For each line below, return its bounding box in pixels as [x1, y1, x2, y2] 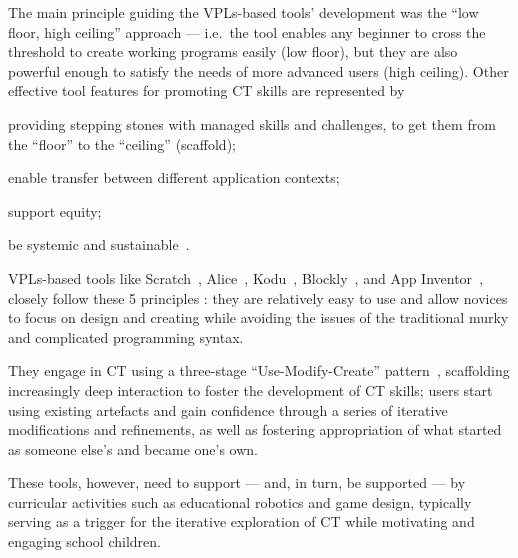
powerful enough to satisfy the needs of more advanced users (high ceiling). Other [8, 60, 509, 81]
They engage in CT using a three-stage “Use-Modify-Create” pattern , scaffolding [8, 360, 510, 381]
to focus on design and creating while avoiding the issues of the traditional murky [8, 307, 509, 328]
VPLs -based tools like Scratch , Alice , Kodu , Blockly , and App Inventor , [8, 267, 484, 288]
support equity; [8, 200, 102, 221]
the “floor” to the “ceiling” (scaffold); [8, 133, 236, 154]
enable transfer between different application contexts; [8, 167, 340, 188]
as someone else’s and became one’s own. [8, 438, 258, 459]
